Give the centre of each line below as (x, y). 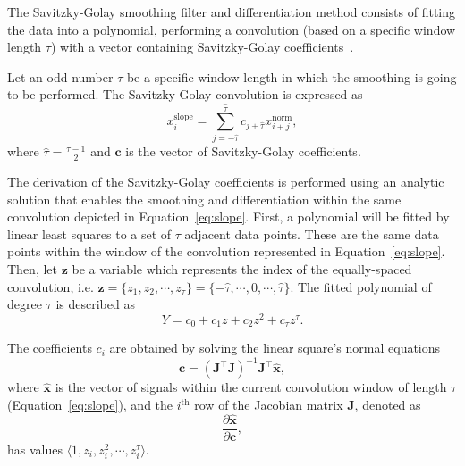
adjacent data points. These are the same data (312, 233)
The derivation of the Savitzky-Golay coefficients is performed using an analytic (226, 182)
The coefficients (50, 348)
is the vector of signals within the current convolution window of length (251, 387)
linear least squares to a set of (89, 233)
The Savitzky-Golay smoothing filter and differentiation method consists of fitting (232, 12)
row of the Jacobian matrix (269, 405)
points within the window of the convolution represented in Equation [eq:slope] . (226, 251)
